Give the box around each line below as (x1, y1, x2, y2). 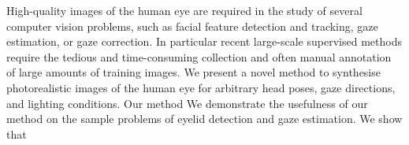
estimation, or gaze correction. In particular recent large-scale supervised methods (6, 33, 402, 50)
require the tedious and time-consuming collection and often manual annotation (6, 48, 392, 65)
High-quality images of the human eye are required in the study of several (6, 2, 363, 18)
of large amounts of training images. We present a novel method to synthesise (6, 64, 381, 80)
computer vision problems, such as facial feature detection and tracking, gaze (6, 17, 378, 34)
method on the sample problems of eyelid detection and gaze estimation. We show (6, 110, 403, 127)
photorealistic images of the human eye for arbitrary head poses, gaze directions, (6, 79, 396, 95)
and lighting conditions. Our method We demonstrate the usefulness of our (6, 95, 368, 111)
